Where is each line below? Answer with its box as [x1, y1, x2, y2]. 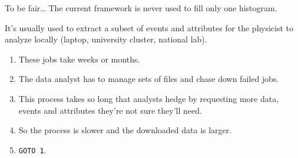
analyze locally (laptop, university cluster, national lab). [5, 33, 207, 45]
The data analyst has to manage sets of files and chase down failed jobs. [18, 73, 279, 85]
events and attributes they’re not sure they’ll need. [18, 104, 202, 116]
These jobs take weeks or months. [18, 52, 140, 65]
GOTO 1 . [18, 143, 47, 156]
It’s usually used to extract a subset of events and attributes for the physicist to [5, 21, 294, 34]
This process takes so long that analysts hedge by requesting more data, [18, 92, 279, 104]
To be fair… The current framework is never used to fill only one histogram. [5, 2, 277, 14]
